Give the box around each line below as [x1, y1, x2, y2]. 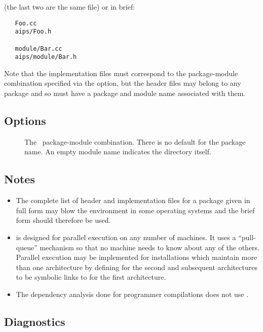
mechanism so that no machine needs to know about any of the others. [40, 242, 259, 252]
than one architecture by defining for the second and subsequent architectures [16, 261, 257, 272]
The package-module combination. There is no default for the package [24, 136, 246, 147]
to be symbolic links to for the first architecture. [16, 272, 166, 282]
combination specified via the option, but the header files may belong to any [4, 78, 241, 88]
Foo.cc [15, 19, 37, 27]
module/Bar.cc [15, 45, 62, 52]
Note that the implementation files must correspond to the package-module [4, 68, 238, 78]
